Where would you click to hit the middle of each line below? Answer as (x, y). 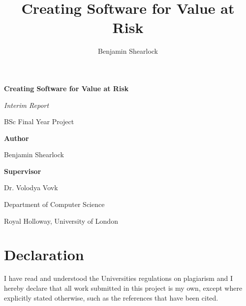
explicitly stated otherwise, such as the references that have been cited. (111, 297)
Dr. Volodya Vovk (31, 187)
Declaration (44, 255)
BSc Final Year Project (39, 121)
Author (16, 138)
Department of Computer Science (54, 204)
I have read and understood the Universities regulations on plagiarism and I (118, 278)
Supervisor (23, 171)
